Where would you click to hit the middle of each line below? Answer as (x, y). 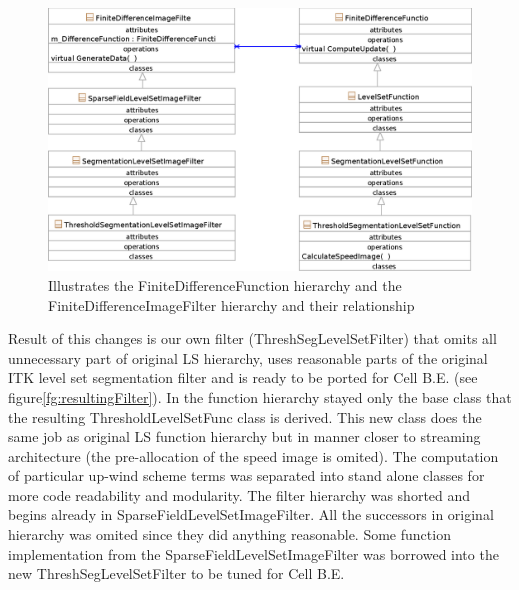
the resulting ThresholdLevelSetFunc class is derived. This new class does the (245, 416)
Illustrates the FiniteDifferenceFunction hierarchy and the (225, 284)
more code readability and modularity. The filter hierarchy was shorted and (239, 494)
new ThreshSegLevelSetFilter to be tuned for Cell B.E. (176, 573)
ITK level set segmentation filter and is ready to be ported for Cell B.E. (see (243, 377)
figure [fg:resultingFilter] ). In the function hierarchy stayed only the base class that (260, 396)
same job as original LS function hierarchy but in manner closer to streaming (244, 436)
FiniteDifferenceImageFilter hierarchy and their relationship (231, 304)
